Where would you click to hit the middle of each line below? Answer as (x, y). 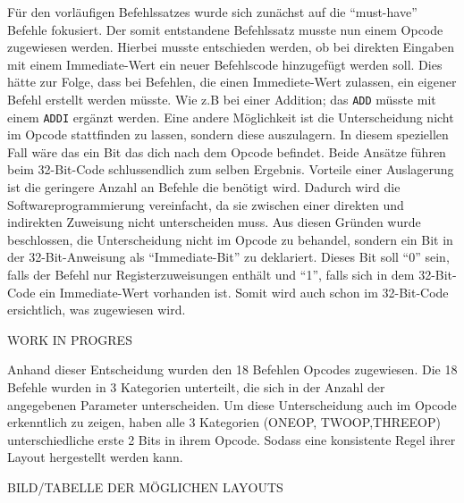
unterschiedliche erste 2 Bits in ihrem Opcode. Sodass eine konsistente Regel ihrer (232, 439)
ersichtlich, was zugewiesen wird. (97, 310)
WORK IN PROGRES (70, 339)
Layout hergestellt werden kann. (95, 457)
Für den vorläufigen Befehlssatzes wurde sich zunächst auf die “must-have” (212, 12)
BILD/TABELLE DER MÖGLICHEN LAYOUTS (145, 486)
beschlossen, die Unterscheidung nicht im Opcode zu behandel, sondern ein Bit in (230, 239)
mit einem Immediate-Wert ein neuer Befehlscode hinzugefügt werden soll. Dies (225, 64)
